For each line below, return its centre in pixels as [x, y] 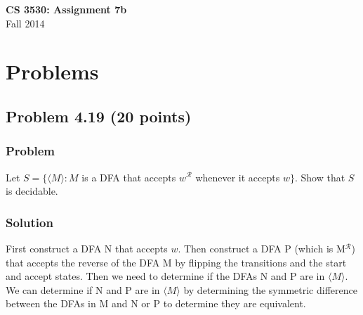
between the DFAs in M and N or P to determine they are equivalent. [156, 303]
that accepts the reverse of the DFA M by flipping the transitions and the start [176, 262]
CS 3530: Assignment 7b [66, 9]
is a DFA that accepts [129, 177]
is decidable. [32, 191]
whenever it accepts [238, 177]
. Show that [320, 177]
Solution [29, 222]
